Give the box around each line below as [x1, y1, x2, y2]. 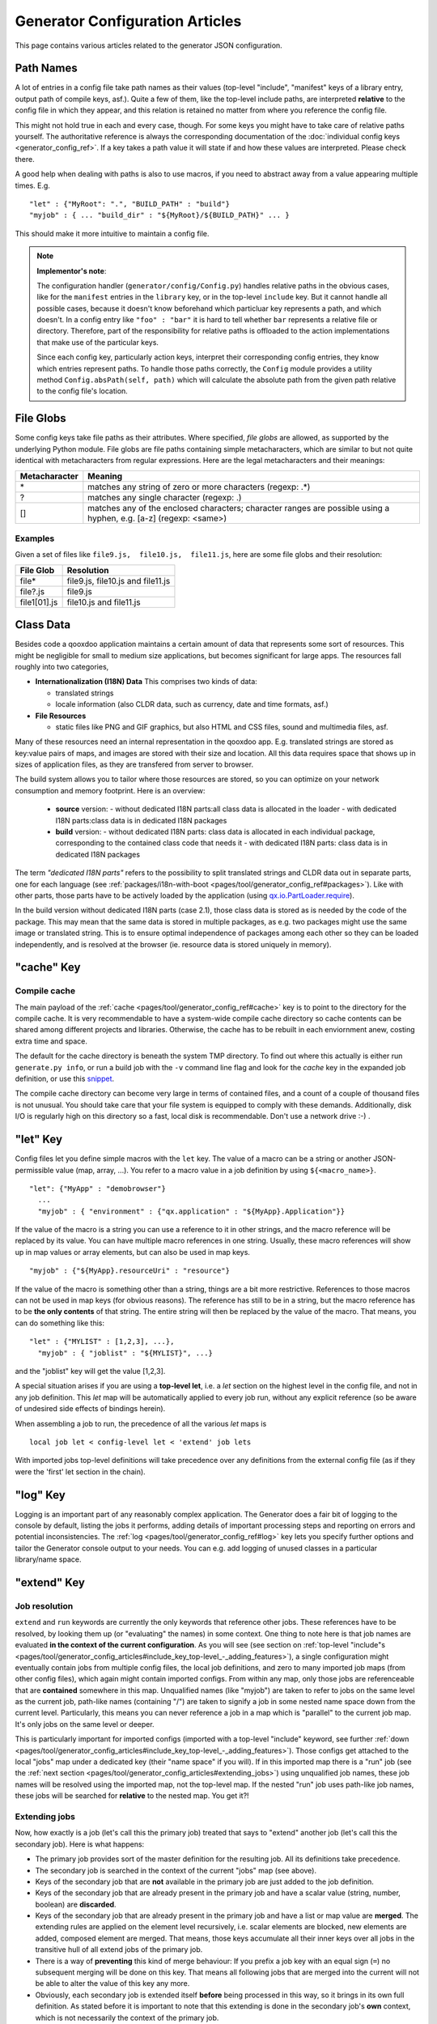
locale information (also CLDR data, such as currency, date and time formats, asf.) [55, 699, 329, 709]
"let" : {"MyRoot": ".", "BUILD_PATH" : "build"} [29, 199, 231, 208]
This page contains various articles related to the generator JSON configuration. [15, 40, 282, 50]
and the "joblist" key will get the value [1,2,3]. [15, 1366, 166, 1376]
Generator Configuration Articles [15, 12, 242, 30]
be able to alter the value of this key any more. [35, 1979, 190, 1988]
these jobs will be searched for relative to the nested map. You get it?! [15, 1791, 250, 1801]
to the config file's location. [36, 386, 129, 396]
